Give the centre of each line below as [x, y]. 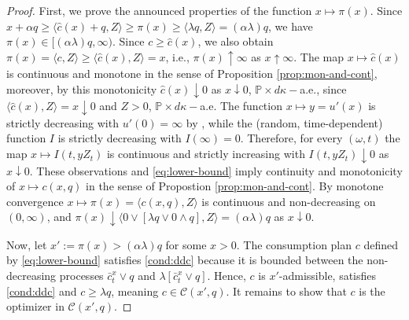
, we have [291, 26]
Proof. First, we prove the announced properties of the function [159, 10]
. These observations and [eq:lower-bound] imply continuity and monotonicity [216, 170]
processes [81, 276]
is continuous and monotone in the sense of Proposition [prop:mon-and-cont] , [192, 74]
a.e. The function [241, 106]
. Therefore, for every [291, 138]
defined [381, 244]
